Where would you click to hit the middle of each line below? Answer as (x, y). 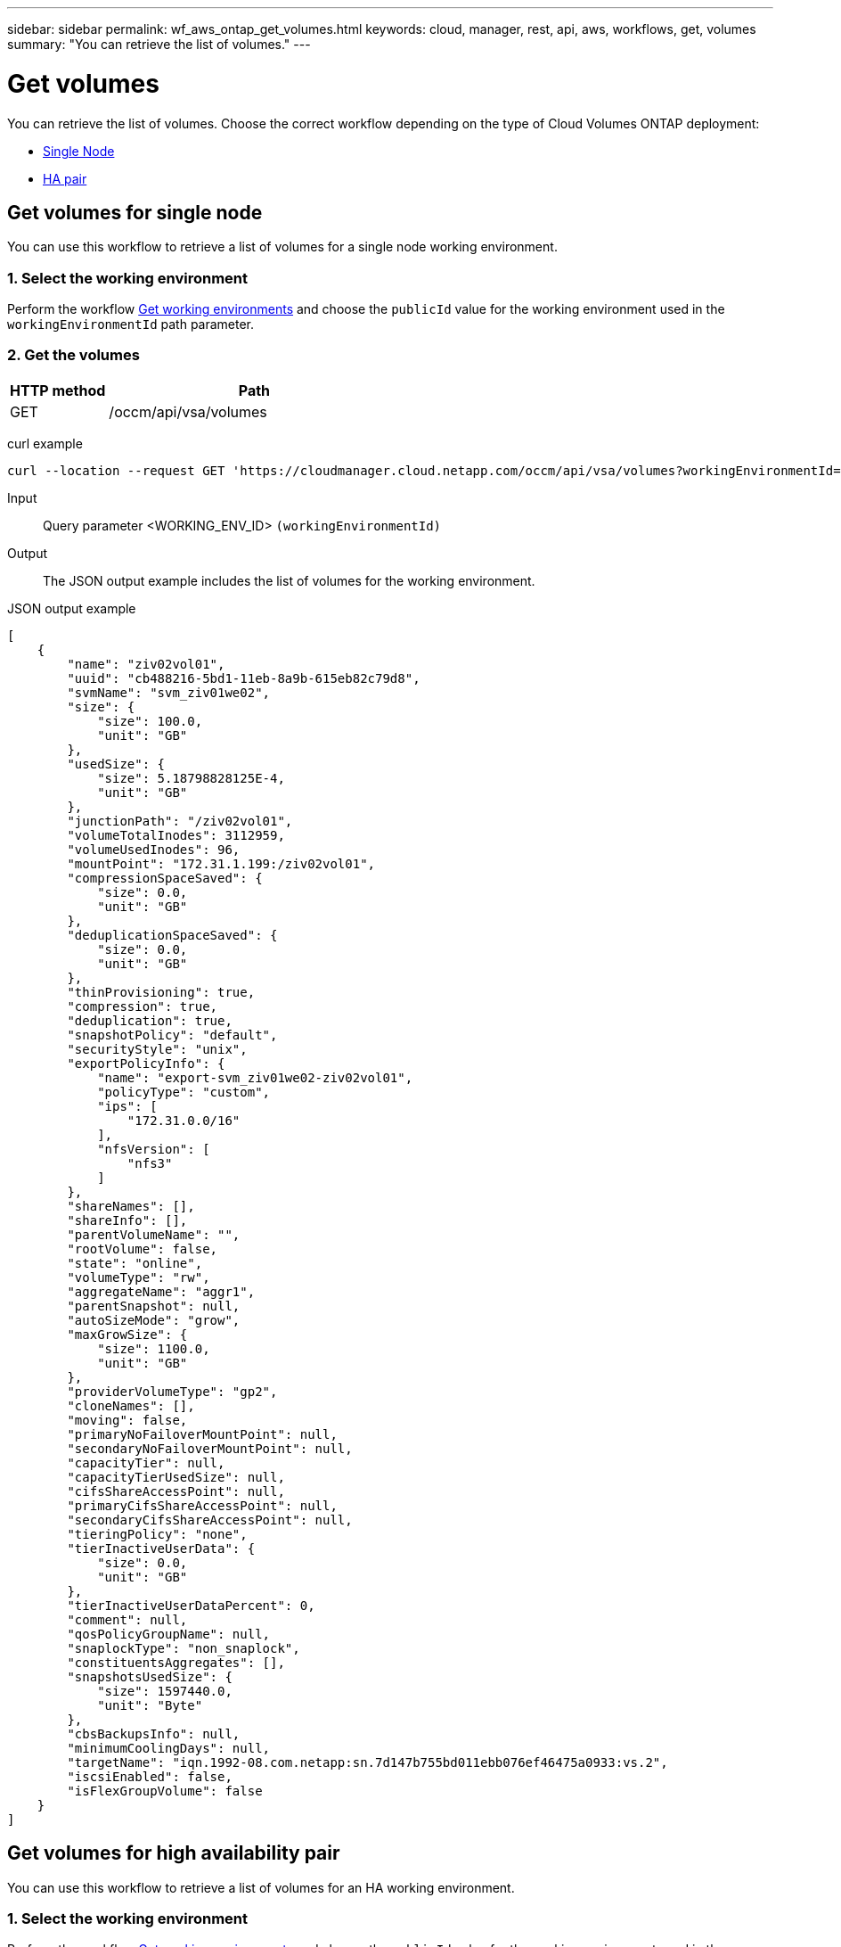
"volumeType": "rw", (139, 1277)
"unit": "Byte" (150, 1705)
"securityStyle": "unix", (157, 1049)
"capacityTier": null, (146, 1462)
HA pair (65, 178)
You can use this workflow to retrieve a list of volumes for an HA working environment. (261, 1887)
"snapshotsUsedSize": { (150, 1676)
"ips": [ (127, 1106)
